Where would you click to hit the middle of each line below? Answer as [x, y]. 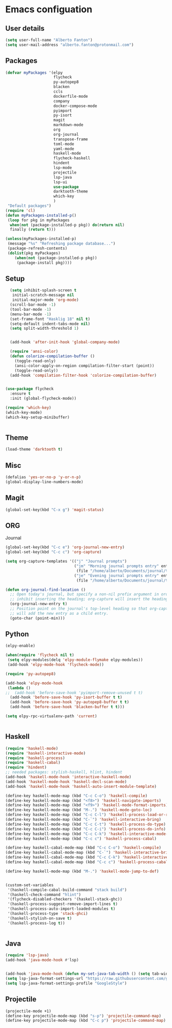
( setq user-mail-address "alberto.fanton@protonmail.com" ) [70, 45]
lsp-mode [63, 168]
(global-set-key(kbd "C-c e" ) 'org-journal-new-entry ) [65, 547]
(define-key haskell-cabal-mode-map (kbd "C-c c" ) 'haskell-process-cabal [87, 862]
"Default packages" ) [29, 206]
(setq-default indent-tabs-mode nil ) [50, 324]
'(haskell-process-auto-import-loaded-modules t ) [61, 909]
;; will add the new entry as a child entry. [59, 613]
